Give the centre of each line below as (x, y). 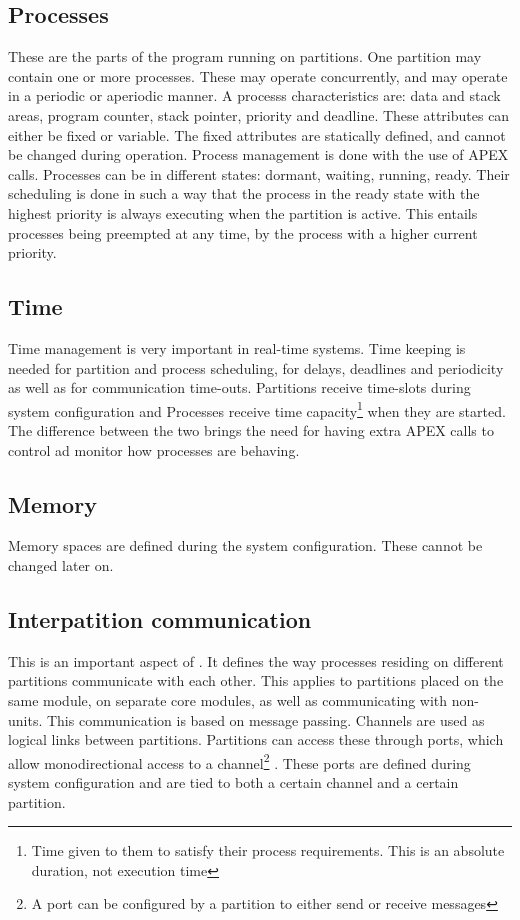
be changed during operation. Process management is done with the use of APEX (258, 154)
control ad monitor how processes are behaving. (154, 449)
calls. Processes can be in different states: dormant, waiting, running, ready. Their (259, 173)
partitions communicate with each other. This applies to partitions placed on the (256, 680)
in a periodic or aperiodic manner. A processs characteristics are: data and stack (254, 95)
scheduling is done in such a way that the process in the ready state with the (244, 193)
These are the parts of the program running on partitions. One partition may (245, 56)
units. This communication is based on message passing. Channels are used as (246, 719)
